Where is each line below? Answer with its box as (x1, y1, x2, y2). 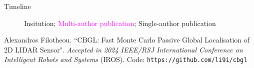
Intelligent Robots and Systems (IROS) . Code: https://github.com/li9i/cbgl (4, 54, 247, 64)
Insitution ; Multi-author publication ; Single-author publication (24, 17, 216, 28)
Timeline (4, 1, 31, 11)
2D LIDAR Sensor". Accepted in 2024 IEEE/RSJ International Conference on (4, 44, 243, 54)
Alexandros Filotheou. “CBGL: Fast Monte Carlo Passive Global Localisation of (4, 34, 250, 45)
